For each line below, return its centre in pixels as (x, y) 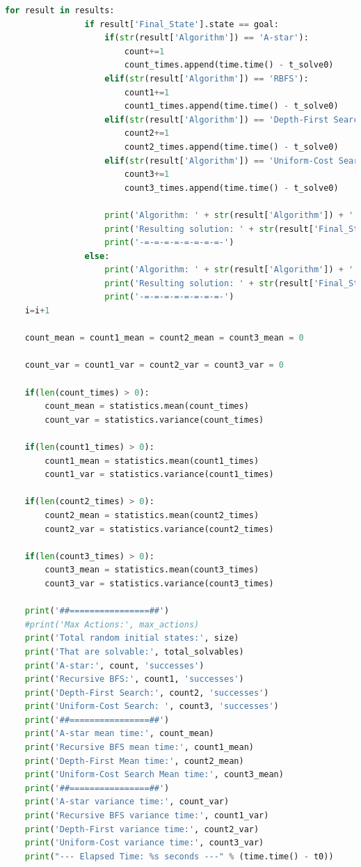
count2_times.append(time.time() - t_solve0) (231, 147)
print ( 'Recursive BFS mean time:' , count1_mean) (139, 748)
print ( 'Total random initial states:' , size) (132, 638)
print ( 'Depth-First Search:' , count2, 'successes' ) (147, 693)
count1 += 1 (147, 92)
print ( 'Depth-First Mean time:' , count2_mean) (134, 761)
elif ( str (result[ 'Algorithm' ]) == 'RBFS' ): (207, 78)
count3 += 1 (147, 174)
